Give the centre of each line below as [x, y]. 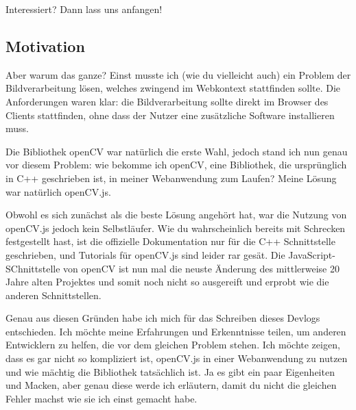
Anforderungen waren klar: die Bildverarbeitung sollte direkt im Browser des [167, 101]
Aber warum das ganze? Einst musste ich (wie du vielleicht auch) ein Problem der [178, 74]
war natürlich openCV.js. [58, 191]
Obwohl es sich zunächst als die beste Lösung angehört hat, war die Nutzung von [176, 215]
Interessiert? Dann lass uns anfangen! [84, 9]
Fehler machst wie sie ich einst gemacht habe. [102, 398]
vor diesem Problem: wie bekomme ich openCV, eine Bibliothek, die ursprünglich [176, 165]
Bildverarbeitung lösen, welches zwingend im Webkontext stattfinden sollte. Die [173, 88]
